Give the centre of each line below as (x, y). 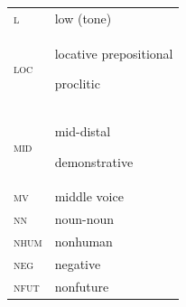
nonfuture (82, 286)
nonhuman (84, 242)
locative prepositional (114, 53)
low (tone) (83, 18)
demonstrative (94, 161)
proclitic (77, 84)
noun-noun (84, 219)
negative (78, 264)
